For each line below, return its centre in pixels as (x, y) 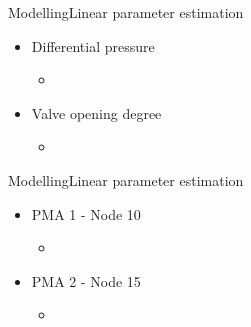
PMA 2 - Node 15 (86, 280)
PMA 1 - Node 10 (86, 213)
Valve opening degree (96, 112)
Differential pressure (93, 45)
